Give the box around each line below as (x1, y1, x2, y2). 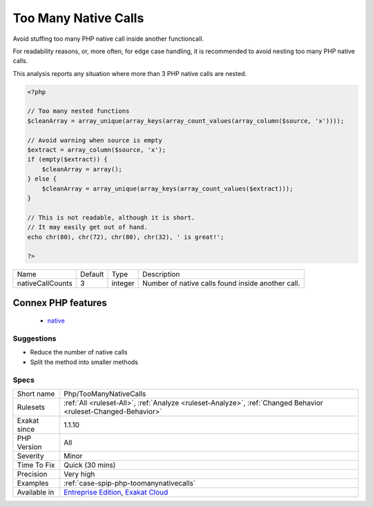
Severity (17, 451, 44, 461)
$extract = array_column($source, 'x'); (27, 146, 166, 154)
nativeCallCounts (17, 278, 73, 288)
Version (17, 442, 42, 452)
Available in (17, 488, 55, 497)
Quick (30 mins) (63, 460, 116, 470)
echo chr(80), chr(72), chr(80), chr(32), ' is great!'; (27, 233, 224, 241)
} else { (27, 175, 57, 183)
